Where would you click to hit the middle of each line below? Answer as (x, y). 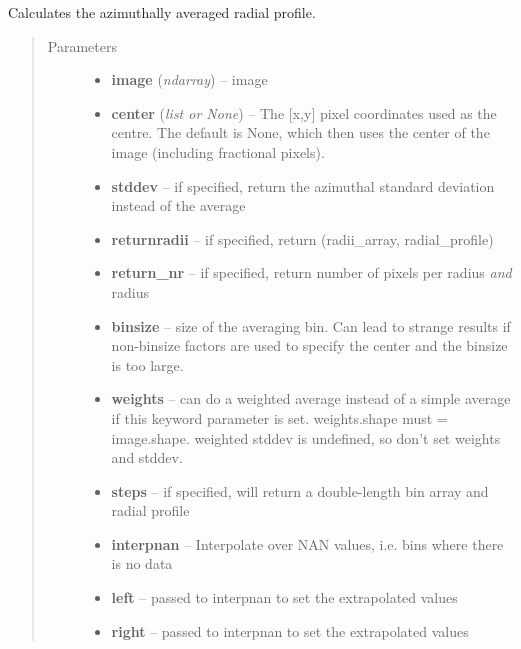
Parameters (82, 45)
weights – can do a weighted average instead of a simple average (311, 398)
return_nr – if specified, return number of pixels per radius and (311, 272)
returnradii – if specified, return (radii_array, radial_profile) (302, 238)
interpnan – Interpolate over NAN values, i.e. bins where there (307, 543)
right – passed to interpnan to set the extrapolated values (290, 630)
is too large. (147, 364)
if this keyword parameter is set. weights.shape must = (279, 417)
